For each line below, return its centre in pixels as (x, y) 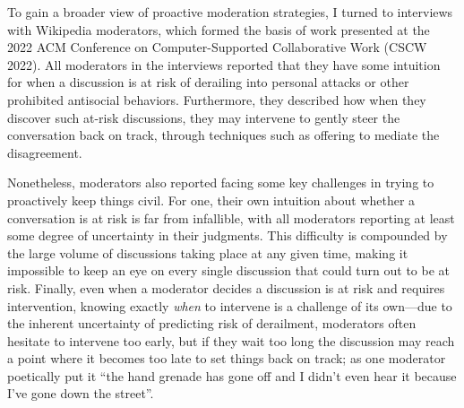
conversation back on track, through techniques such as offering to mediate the (223, 135)
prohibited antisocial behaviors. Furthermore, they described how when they (217, 99)
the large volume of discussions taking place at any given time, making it (208, 252)
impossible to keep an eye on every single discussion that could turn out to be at (229, 270)
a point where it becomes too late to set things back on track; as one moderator (227, 358)
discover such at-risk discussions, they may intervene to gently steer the (204, 117)
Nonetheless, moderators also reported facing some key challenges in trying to (221, 182)
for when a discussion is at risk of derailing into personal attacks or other (208, 82)
